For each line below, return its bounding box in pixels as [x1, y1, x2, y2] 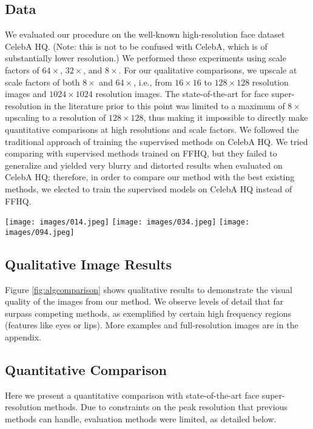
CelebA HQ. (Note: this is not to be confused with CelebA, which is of [5, 39, 268, 52]
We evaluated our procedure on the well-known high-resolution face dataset [5, 28, 285, 41]
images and [5, 87, 47, 100]
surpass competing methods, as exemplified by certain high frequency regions [5, 306, 291, 319]
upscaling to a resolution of [5, 111, 106, 124]
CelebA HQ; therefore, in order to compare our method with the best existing [5, 171, 295, 183]
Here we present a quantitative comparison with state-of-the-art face [5, 388, 260, 401]
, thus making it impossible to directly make [143, 111, 308, 124]
